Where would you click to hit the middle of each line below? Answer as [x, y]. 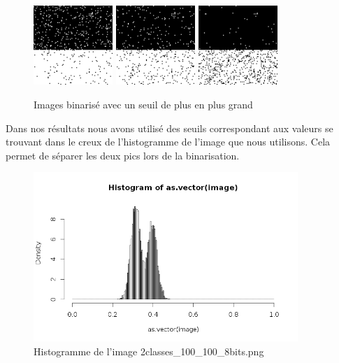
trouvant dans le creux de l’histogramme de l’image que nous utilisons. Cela [168, 142]
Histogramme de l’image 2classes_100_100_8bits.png [149, 351]
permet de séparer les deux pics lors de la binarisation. [123, 155]
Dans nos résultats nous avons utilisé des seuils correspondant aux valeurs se [169, 128]
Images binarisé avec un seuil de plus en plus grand [143, 104]
